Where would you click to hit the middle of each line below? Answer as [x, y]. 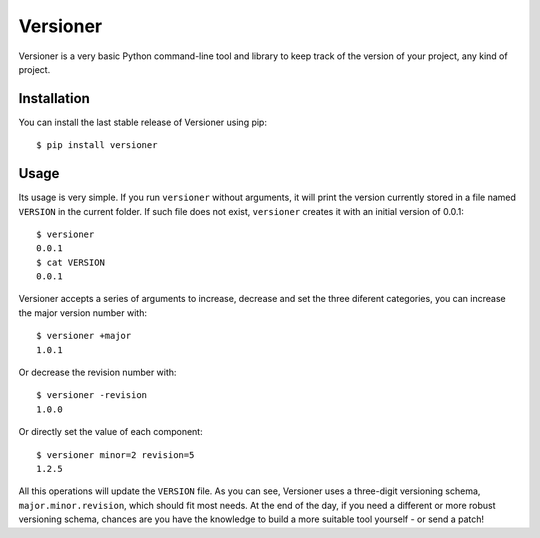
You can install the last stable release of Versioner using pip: [142, 122]
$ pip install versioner [97, 145]
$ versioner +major [84, 336]
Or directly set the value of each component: [111, 432]
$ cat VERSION [70, 262]
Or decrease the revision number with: [97, 372]
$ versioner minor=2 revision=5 [115, 454]
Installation [54, 98]
